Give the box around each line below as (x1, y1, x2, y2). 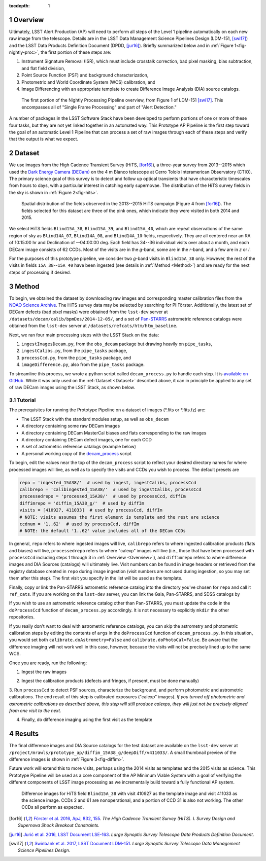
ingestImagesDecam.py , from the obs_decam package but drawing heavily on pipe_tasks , (21, 341, 213, 347)
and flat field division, (21, 65, 65, 71)
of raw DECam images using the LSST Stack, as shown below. (9, 385, 135, 391)
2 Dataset (9, 149, 39, 157)
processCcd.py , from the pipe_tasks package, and (21, 355, 132, 360)
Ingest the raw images (21, 669, 66, 675)
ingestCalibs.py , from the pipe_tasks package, (21, 348, 128, 354)
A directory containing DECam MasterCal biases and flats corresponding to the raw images (21, 430, 206, 436)
